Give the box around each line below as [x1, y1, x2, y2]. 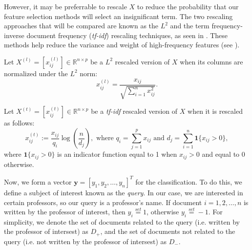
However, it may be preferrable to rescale [4, 1, 127, 11]
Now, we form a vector [4, 176, 72, 187]
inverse [4, 30, 24, 40]
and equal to [202, 149, 240, 159]
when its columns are [180, 56, 243, 66]
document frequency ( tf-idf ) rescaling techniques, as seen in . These [26, 30, 228, 40]
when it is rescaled [188, 106, 243, 116]
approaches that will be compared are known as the [4, 21, 159, 31]
